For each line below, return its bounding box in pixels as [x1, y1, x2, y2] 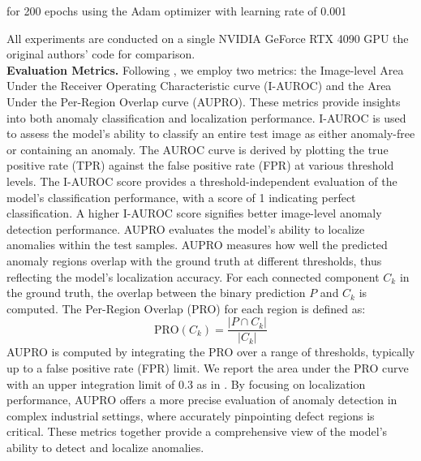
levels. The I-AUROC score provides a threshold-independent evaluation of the [6, 172, 397, 189]
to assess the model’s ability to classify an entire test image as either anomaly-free [6, 125, 415, 142]
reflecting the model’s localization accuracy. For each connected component [6, 268, 380, 285]
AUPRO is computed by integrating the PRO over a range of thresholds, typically [6, 343, 415, 360]
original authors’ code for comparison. [6, 45, 195, 62]
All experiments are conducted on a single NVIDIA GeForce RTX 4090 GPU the [6, 29, 409, 46]
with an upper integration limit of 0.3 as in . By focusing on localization [6, 375, 366, 392]
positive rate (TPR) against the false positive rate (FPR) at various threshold [6, 157, 394, 174]
